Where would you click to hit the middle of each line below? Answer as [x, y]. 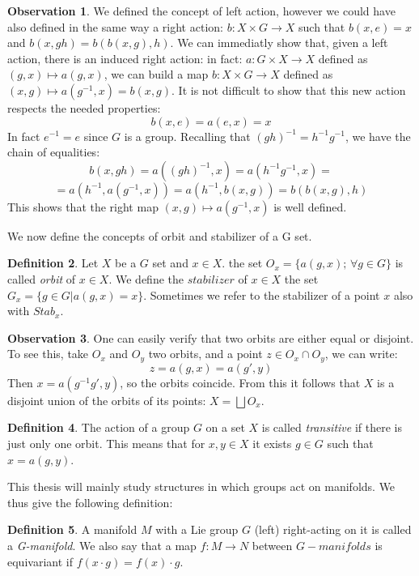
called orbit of [42, 278]
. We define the [146, 278]
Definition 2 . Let [53, 263]
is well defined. [310, 206]
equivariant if [40, 561]
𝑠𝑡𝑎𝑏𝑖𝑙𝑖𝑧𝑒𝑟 [211, 280]
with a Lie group [197, 529]
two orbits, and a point [205, 354]
